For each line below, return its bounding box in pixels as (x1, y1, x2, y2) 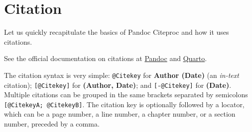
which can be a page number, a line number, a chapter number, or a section (4, 109, 236, 119)
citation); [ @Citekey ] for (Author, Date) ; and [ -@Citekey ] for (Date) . (4, 79, 232, 90)
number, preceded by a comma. (4, 119, 100, 129)
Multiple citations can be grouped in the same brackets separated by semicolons (4, 89, 248, 100)
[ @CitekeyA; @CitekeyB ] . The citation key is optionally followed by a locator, (4, 99, 245, 109)
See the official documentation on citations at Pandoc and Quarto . (4, 53, 207, 64)
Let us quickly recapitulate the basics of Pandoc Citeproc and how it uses (4, 27, 229, 37)
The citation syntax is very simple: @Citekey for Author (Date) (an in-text (4, 69, 239, 80)
